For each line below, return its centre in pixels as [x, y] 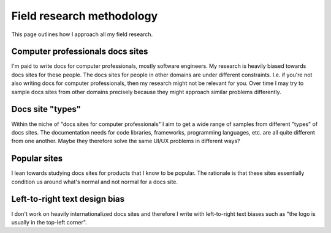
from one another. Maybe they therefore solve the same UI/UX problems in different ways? [126, 141]
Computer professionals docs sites [80, 52]
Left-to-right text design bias [68, 199]
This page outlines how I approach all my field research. [82, 34]
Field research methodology [85, 16]
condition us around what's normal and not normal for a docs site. [94, 182]
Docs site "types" [46, 109]
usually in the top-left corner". [49, 222]
